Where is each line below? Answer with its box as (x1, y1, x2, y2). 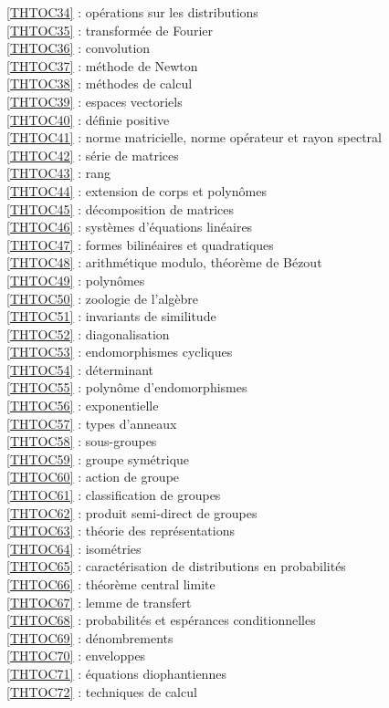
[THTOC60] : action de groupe (6, 467, 180, 486)
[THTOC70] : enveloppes (6, 646, 146, 665)
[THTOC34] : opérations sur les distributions (6, 3, 258, 21)
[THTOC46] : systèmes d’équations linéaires (6, 217, 253, 236)
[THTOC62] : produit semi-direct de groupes (6, 503, 258, 522)
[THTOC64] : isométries (6, 538, 142, 557)
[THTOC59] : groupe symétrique (6, 449, 190, 468)
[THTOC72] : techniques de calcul (6, 682, 197, 701)
